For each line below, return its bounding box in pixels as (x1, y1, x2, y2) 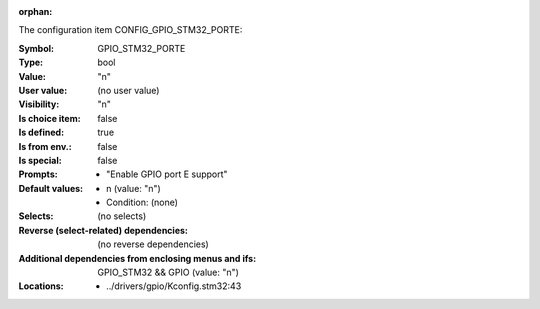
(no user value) (97, 84, 160, 96)
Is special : (18, 154, 62, 166)
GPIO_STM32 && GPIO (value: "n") (97, 266, 240, 279)
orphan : (18, 6, 53, 17)
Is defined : (18, 126, 65, 139)
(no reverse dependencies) (97, 238, 209, 250)
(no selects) (97, 210, 147, 222)
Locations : (18, 280, 64, 292)
